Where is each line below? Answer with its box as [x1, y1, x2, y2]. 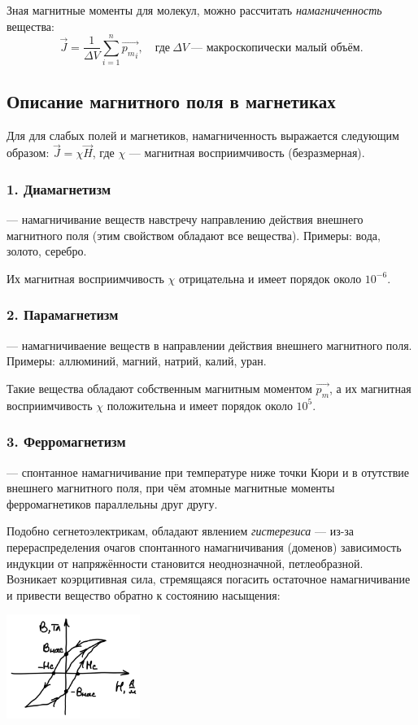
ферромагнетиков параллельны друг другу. [7, 495, 218, 512]
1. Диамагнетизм [7, 178, 111, 199]
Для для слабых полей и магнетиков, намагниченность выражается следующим [7, 126, 399, 143]
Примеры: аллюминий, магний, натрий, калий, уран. [7, 352, 267, 369]
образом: [7, 144, 50, 161]
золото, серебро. [7, 242, 87, 260]
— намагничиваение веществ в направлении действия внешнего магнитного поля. [7, 336, 412, 353]
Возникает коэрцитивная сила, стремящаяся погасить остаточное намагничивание [7, 570, 411, 587]
